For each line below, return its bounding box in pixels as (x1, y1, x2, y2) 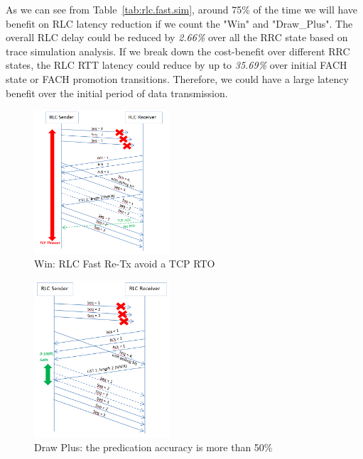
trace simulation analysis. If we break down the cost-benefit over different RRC (6, 43, 350, 58)
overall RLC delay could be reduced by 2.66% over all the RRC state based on (6, 30, 348, 45)
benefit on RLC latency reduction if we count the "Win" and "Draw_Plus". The (6, 16, 353, 31)
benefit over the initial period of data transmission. (6, 85, 228, 100)
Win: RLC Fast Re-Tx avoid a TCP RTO (34, 256, 215, 271)
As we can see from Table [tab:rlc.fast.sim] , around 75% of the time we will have (6, 2, 358, 16)
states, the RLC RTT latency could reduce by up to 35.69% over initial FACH (6, 57, 347, 72)
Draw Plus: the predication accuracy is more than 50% (34, 440, 273, 455)
